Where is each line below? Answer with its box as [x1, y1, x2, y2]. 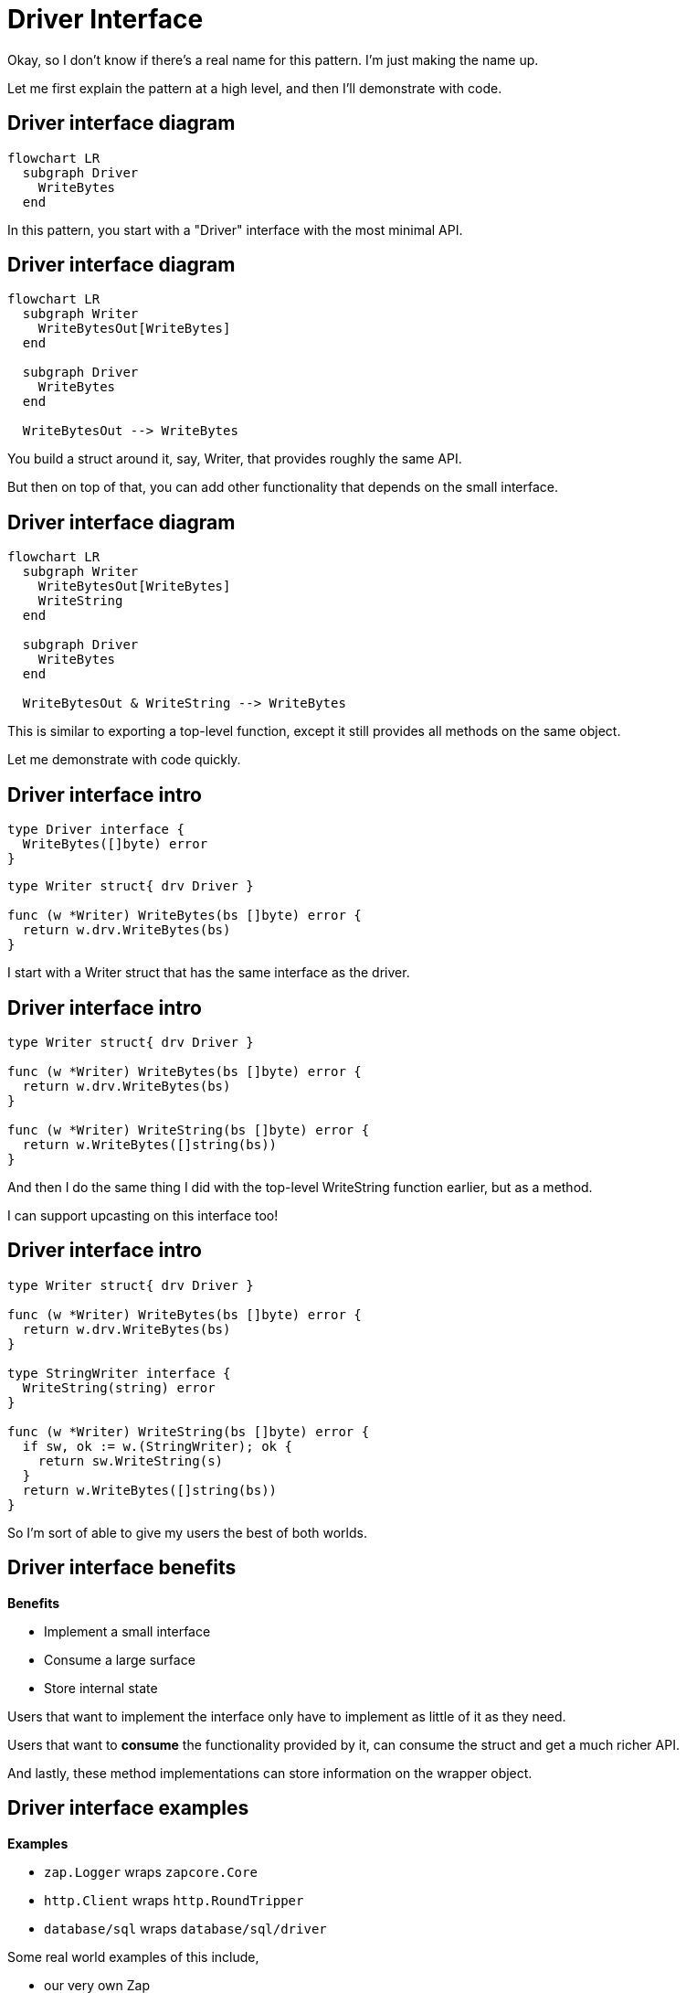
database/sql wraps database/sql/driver [44, 1920, 327, 1936]
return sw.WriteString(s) [37, 1453, 224, 1468]
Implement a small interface [44, 1623, 211, 1639]
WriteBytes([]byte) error [22, 837, 208, 852]
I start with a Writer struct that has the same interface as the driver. [7, 965, 410, 981]
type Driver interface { [7, 822, 185, 837]
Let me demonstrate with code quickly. [7, 751, 241, 768]
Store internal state [44, 1679, 158, 1696]
